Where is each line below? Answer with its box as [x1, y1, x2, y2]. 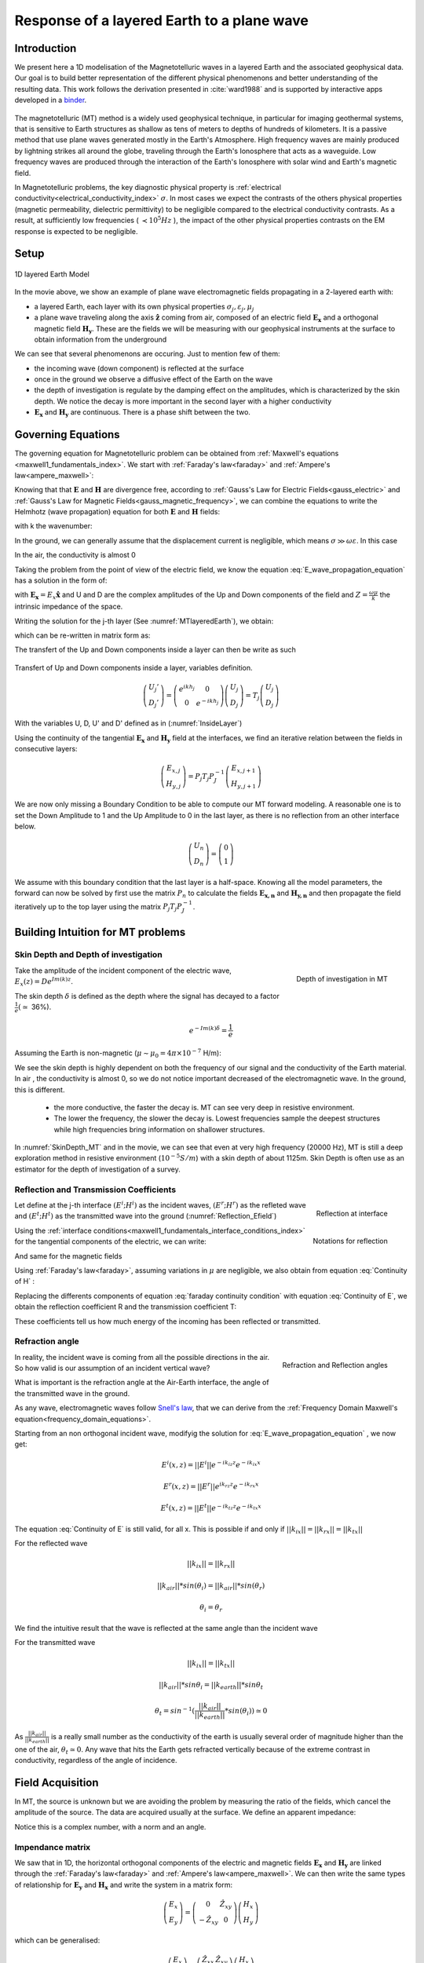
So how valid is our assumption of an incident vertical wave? [14, 1363, 210, 1373]
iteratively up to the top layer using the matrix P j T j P [14, 901, 182, 913]
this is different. [14, 1084, 65, 1095]
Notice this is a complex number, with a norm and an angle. [14, 1822, 207, 1831]
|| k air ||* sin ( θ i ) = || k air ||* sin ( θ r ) [157, 1581, 265, 1592]
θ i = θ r [199, 1603, 223, 1614]
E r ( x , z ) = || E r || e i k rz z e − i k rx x [163, 1481, 259, 1491]
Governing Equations [14, 428, 121, 441]
